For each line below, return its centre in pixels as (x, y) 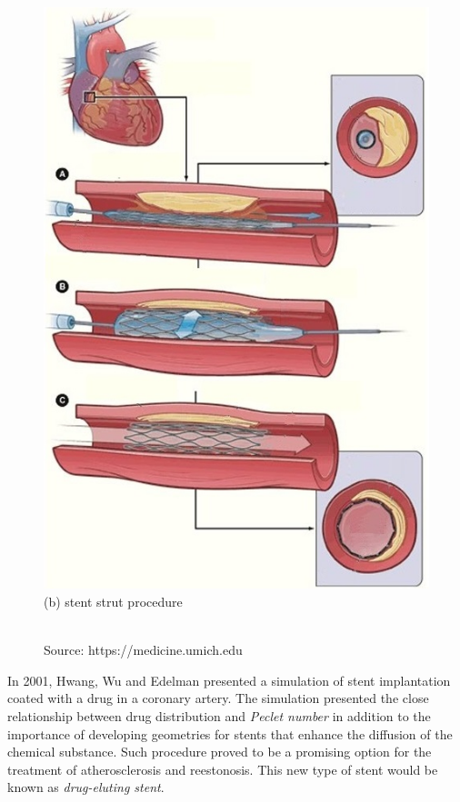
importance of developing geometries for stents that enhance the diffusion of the (230, 733)
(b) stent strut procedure (113, 602)
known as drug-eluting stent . (86, 787)
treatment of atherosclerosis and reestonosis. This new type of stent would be (223, 769)
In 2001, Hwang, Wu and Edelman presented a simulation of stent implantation (229, 680)
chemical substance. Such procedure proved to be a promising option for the (220, 752)
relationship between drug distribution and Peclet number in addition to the (219, 715)
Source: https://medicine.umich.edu (143, 650)
